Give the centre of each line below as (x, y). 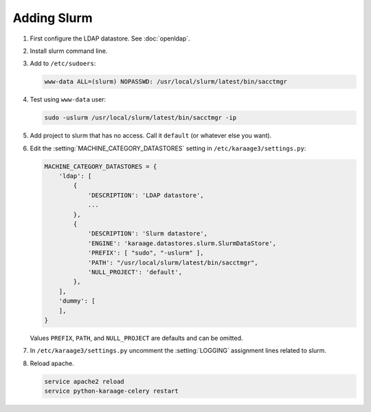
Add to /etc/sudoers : (63, 64)
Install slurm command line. (69, 51)
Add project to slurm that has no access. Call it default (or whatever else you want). (151, 136)
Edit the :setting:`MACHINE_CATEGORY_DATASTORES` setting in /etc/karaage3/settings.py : (168, 148)
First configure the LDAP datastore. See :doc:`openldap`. (110, 38)
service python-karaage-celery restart (111, 391)
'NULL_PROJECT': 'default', (135, 272)
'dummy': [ (77, 301)
